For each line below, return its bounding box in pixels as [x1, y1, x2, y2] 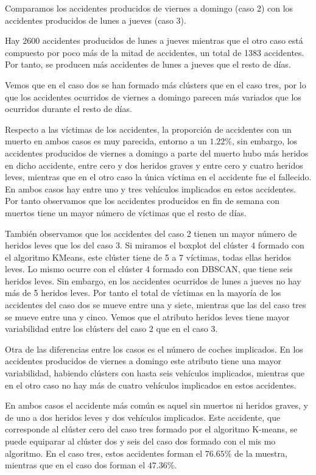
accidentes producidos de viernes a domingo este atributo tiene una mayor [5, 354, 281, 367]
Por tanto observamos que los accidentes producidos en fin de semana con [5, 194, 280, 207]
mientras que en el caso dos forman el [5, 459, 146, 471]
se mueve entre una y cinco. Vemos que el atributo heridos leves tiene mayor [5, 310, 290, 323]
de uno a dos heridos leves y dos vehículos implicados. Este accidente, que [5, 410, 281, 423]
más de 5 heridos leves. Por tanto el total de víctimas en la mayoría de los [5, 286, 281, 299]
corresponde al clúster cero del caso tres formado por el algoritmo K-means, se [5, 423, 298, 435]
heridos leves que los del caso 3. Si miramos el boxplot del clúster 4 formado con [5, 239, 304, 252]
